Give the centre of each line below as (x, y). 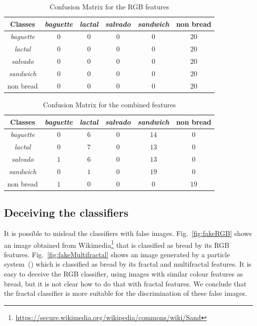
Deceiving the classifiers (66, 212)
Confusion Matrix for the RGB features (109, 6)
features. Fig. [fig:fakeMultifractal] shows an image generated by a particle (117, 254)
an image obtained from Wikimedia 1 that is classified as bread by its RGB (117, 244)
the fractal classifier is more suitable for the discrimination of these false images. (126, 293)
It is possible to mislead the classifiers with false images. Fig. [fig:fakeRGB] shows (128, 233)
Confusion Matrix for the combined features (109, 104)
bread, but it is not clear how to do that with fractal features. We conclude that (125, 283)
